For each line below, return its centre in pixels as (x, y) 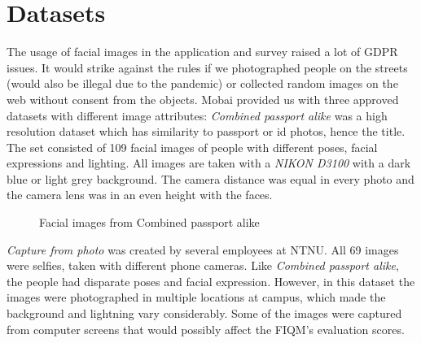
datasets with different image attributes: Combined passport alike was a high (197, 115)
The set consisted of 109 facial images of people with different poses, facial (192, 147)
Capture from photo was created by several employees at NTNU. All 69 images (203, 249)
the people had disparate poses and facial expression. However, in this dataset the (211, 281)
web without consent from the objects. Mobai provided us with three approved (203, 99)
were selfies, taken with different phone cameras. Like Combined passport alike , (203, 265)
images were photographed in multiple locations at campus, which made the (196, 297)
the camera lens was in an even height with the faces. (140, 195)
